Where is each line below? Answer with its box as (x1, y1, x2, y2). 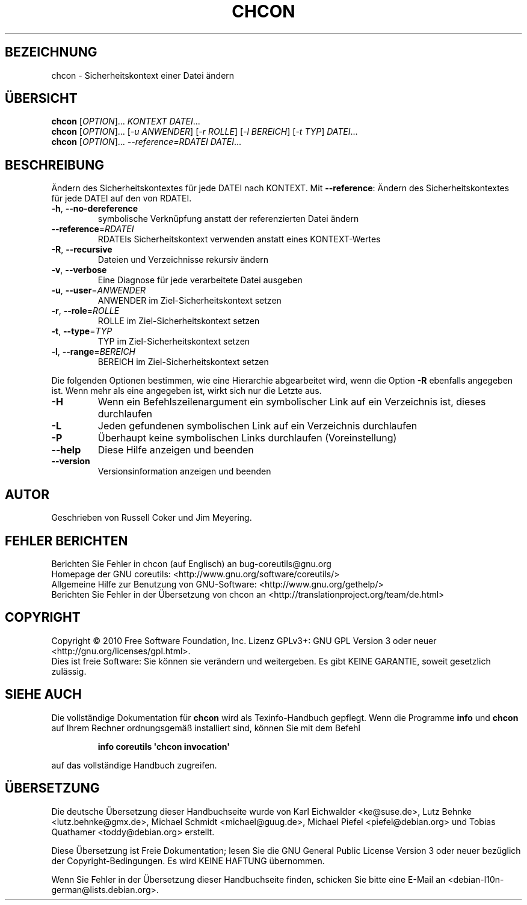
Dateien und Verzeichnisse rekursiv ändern (97, 254, 269, 265)
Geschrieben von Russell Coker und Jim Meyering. (51, 512, 252, 523)
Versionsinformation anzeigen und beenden (97, 466, 271, 477)
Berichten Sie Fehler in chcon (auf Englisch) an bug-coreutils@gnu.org (51, 558, 331, 569)
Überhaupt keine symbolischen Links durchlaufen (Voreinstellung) (97, 432, 397, 444)
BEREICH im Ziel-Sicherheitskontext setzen (97, 357, 269, 367)
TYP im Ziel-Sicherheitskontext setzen (97, 336, 250, 347)
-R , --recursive (51, 244, 112, 255)
